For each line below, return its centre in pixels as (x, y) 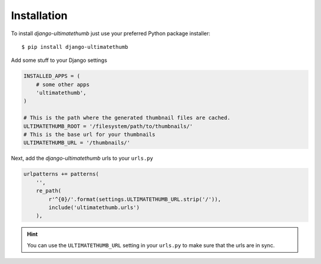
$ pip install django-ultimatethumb (75, 47)
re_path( (49, 191)
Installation (39, 15)
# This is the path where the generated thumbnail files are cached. (127, 118)
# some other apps (63, 84)
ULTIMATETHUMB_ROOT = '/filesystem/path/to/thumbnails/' (108, 126)
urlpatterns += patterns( (61, 174)
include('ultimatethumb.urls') (94, 207)
